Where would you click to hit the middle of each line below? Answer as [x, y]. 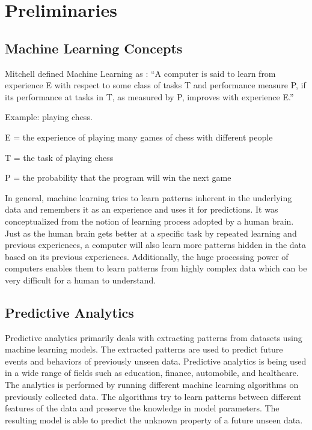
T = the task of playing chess [59, 157]
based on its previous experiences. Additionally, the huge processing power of [147, 256]
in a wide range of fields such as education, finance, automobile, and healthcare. [152, 373]
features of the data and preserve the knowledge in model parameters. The [142, 408]
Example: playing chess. [49, 117]
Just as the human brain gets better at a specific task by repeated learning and [151, 233]
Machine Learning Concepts [94, 48]
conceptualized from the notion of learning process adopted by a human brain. [149, 221]
